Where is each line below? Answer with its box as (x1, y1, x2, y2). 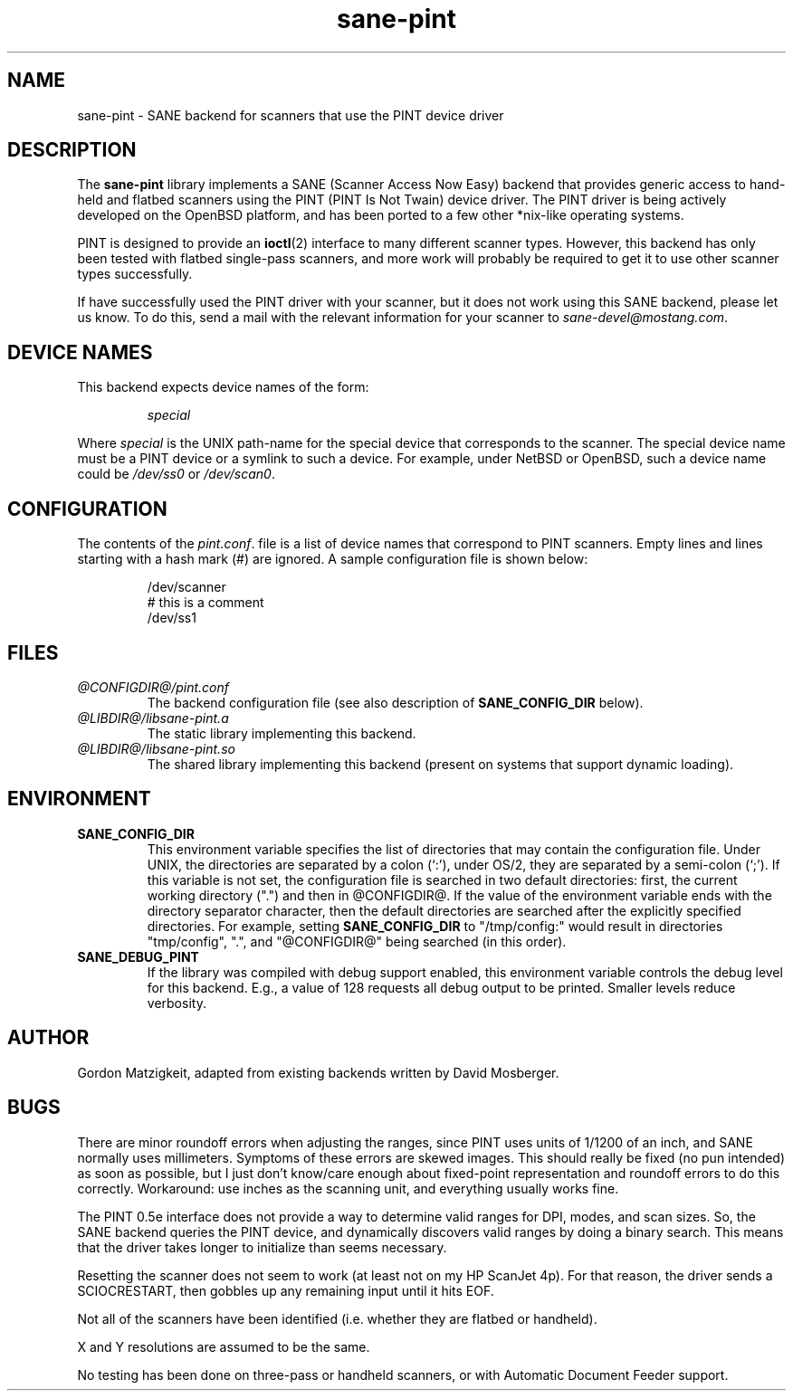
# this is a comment (147, 594, 264, 611)
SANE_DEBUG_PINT (77, 948, 199, 965)
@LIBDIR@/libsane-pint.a (77, 709, 229, 726)
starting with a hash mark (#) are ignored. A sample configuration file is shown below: (77, 551, 588, 567)
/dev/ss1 (147, 610, 196, 626)
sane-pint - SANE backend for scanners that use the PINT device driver (77, 107, 504, 123)
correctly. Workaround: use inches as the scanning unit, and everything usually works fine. (77, 1180, 619, 1196)
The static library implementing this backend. (147, 725, 416, 741)
